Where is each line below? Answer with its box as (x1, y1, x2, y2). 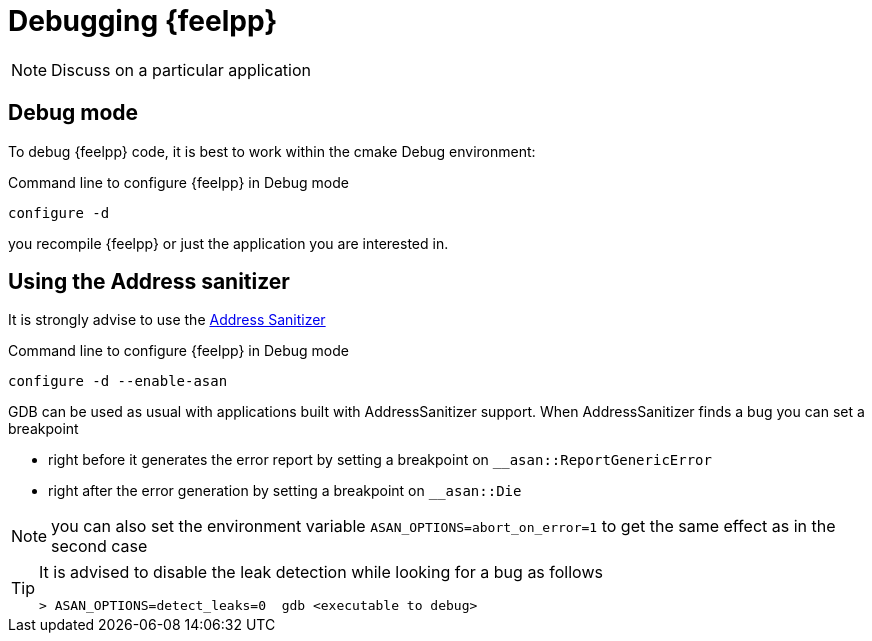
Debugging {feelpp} (8, 4, 278, 38)
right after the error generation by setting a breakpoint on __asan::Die (48, 482, 522, 500)
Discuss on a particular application (51, 59, 312, 80)
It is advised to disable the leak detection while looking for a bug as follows (39, 562, 603, 583)
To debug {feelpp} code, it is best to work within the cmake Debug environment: (8, 142, 536, 160)
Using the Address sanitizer (8, 269, 290, 295)
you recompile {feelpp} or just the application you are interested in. (8, 234, 449, 252)
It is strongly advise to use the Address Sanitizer (8, 311, 326, 329)
